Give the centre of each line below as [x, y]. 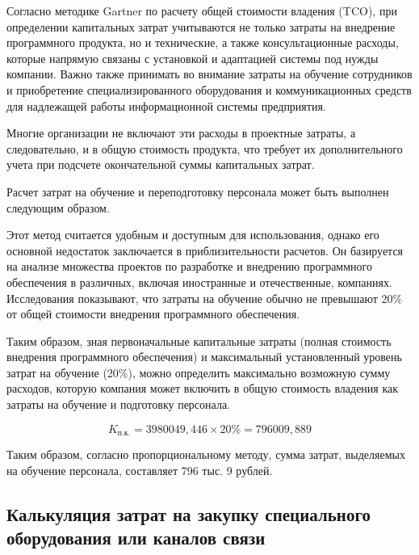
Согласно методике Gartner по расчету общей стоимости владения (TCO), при [202, 11]
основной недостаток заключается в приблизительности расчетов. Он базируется [205, 250]
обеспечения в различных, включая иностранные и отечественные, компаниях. [199, 282]
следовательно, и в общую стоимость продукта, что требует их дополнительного [205, 148]
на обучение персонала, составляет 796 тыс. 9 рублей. [140, 470]
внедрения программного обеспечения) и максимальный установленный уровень [204, 357]
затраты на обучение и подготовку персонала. [119, 404]
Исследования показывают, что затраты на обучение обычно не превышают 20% [205, 298]
